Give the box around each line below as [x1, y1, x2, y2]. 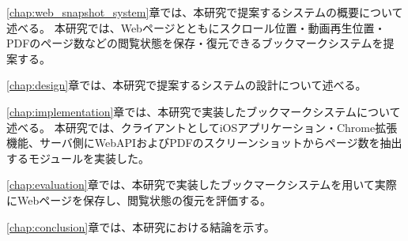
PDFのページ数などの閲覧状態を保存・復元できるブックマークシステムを [6, 35, 383, 51]
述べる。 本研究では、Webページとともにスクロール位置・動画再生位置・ [6, 19, 386, 36]
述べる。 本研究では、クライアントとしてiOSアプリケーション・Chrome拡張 [6, 119, 398, 135]
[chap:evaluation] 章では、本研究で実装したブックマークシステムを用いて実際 [6, 176, 397, 193]
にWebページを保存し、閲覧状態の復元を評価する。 [6, 191, 271, 208]
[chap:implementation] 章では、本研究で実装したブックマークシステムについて [6, 103, 401, 119]
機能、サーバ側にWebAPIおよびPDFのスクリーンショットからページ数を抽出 [6, 134, 402, 151]
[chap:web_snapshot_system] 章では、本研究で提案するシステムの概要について [6, 4, 403, 20]
